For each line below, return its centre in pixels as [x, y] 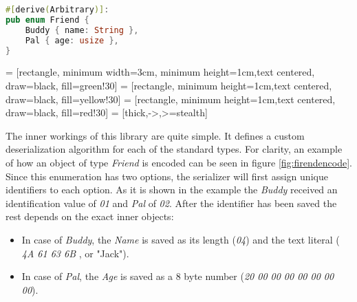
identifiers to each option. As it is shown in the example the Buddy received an [172, 190]
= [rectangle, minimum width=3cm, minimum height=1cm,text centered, [160, 72]
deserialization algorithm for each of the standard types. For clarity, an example [174, 149]
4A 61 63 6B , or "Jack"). [75, 253]
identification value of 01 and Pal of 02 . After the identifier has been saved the [171, 203]
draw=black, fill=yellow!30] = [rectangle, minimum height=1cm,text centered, [171, 99]
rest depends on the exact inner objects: [90, 216]
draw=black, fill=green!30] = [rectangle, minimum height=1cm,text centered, [169, 85]
